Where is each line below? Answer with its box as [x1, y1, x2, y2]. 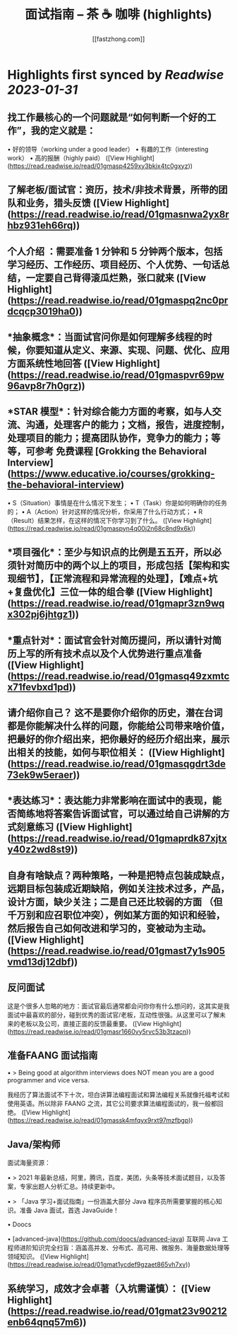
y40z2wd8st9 [7, 844, 71, 856]
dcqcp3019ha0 [7, 305, 76, 318]
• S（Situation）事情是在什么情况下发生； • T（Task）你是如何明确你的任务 [7, 498, 228, 507]
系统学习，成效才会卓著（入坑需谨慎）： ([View [7, 1282, 211, 1295]
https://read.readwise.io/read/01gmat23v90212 [10, 1305, 227, 1317]
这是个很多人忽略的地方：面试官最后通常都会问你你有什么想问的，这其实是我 [7, 1001, 230, 1010]
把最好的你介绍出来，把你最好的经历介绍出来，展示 [7, 733, 230, 745]
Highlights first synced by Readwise [7, 66, 224, 83]
